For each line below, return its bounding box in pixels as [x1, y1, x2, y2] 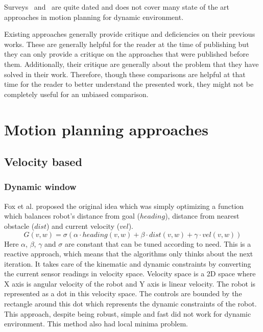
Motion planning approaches [4, 118, 208, 139]
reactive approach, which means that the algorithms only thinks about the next [4, 248, 253, 259]
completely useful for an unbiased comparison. [4, 88, 149, 99]
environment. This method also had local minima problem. [4, 318, 188, 329]
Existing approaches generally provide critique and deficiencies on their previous [4, 29, 255, 39]
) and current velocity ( [46, 220, 120, 231]
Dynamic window [4, 180, 77, 193]
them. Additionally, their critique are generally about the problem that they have [4, 58, 259, 69]
